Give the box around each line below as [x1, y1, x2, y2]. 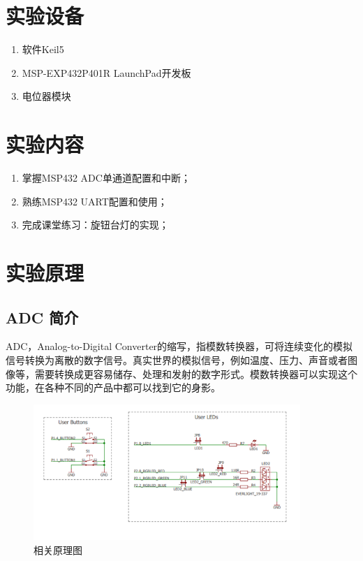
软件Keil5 [22, 42, 64, 57]
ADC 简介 [6, 306, 79, 328]
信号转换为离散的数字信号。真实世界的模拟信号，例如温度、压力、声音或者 [6, 352, 348, 367]
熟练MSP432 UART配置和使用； [22, 194, 168, 208]
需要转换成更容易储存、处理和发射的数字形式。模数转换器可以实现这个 [34, 366, 357, 381]
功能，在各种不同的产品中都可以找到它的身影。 [6, 380, 221, 395]
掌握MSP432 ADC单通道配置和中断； [22, 170, 191, 185]
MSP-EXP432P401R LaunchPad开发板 [22, 65, 191, 80]
